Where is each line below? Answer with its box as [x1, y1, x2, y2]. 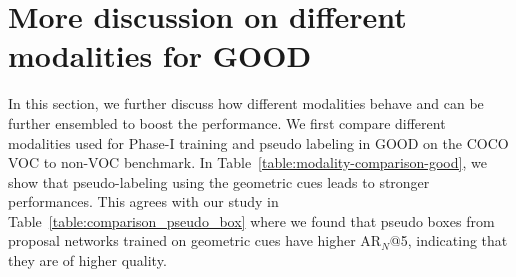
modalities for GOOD [8, 35, 312, 76]
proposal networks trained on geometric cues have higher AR [8, 230, 382, 251]
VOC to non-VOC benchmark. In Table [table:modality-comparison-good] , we [8, 152, 487, 173]
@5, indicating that [389, 230, 508, 251]
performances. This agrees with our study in [8, 191, 279, 212]
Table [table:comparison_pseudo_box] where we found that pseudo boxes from [8, 210, 495, 231]
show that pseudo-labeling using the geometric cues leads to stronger [8, 171, 430, 192]
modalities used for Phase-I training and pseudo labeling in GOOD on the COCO [8, 132, 509, 153]
